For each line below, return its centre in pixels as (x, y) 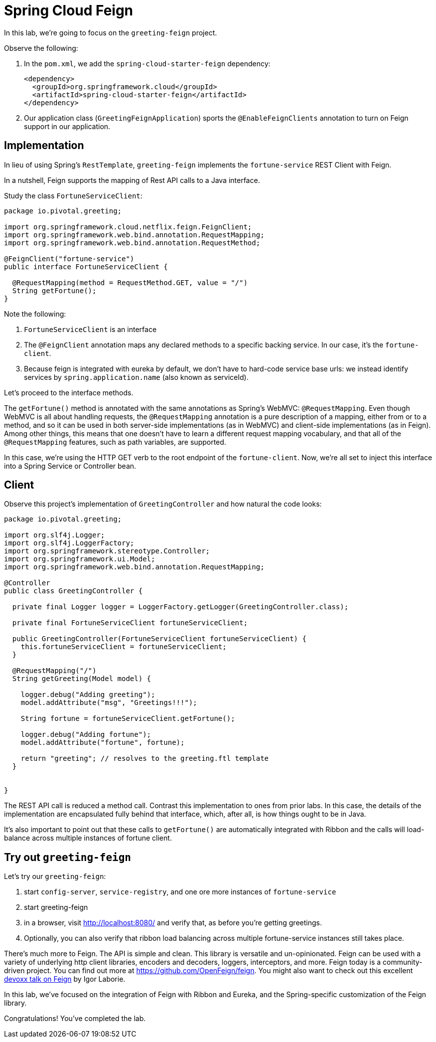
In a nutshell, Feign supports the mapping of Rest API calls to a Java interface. (132, 180)
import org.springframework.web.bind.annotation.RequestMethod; (132, 243)
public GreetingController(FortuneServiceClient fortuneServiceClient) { (159, 639)
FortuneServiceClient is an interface (90, 329)
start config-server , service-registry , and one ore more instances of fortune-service (180, 892)
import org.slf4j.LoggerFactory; (69, 543)
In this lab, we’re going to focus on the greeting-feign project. (111, 32)
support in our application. (67, 126)
